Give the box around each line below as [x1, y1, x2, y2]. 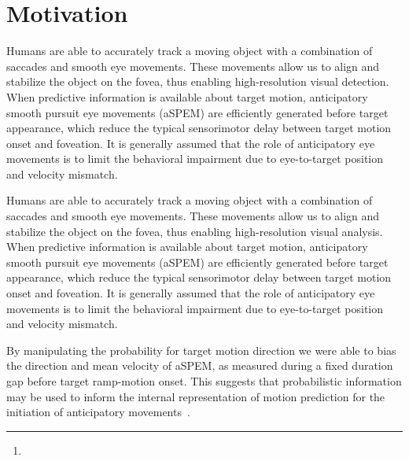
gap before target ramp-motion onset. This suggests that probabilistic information [6, 373, 402, 389]
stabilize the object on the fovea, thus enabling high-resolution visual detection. [6, 73, 389, 90]
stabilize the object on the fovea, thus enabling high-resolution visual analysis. [6, 223, 383, 239]
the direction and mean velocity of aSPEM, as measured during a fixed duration [6, 357, 393, 374]
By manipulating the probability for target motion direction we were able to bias [6, 341, 396, 358]
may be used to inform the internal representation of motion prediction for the [6, 388, 385, 404]
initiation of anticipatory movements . [6, 404, 190, 420]
